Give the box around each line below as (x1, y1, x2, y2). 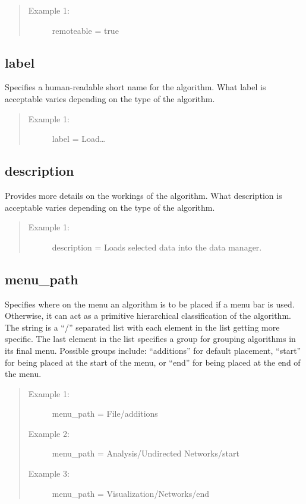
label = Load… (52, 132, 106, 145)
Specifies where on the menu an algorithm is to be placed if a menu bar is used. (5, 297, 295, 310)
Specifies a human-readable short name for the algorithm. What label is (5, 81, 266, 93)
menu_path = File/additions (52, 407, 158, 420)
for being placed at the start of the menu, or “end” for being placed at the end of (5, 356, 301, 368)
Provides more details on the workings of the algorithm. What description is (5, 189, 282, 201)
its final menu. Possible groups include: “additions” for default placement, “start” (5, 344, 301, 356)
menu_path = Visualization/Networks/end (52, 487, 210, 499)
